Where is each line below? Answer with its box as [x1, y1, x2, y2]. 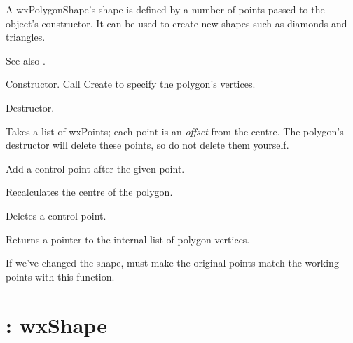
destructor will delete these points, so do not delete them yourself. [6, 137, 289, 152]
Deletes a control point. [6, 208, 106, 222]
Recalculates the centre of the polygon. [6, 184, 173, 199]
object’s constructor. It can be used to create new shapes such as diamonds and [6, 15, 347, 30]
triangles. [6, 29, 46, 44]
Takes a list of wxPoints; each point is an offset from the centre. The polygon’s [6, 123, 344, 138]
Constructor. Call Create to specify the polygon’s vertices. [6, 76, 256, 91]
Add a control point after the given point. [6, 161, 185, 175]
